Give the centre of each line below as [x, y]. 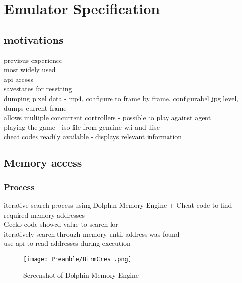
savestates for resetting [38, 89]
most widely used [30, 70]
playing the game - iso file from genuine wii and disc [82, 127]
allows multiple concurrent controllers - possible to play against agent [108, 117]
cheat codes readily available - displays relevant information [93, 136]
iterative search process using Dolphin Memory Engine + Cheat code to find [118, 205]
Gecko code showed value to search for [61, 224]
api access [19, 79]
